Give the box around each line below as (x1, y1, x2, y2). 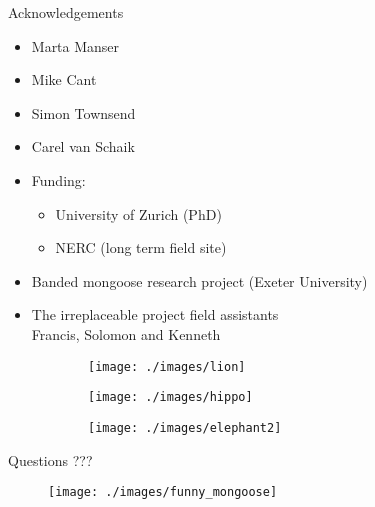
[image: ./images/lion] (88, 359, 246, 374)
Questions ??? (8, 449, 93, 470)
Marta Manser (31, 35, 120, 56)
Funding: (31, 169, 86, 190)
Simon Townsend (31, 102, 136, 123)
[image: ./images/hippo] (88, 390, 253, 405)
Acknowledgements (8, 2, 124, 22)
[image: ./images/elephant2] (88, 420, 282, 435)
